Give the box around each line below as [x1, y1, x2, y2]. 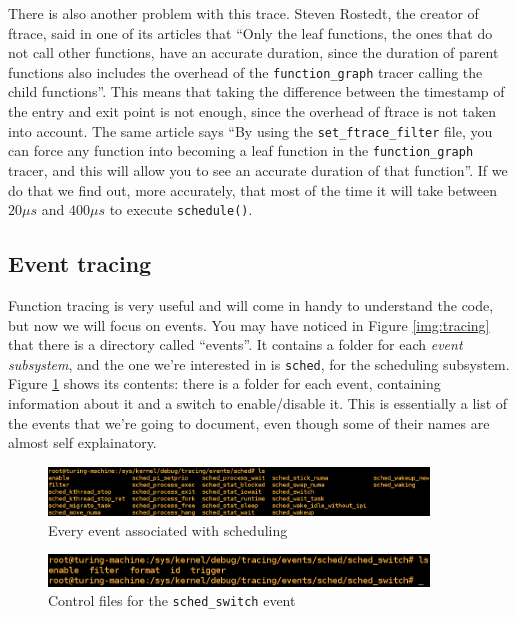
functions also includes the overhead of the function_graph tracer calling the [8, 61, 483, 82]
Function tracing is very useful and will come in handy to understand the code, [8, 294, 494, 315]
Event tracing [8, 248, 152, 279]
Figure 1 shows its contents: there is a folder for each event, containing [8, 373, 441, 394]
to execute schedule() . [109, 199, 253, 220]
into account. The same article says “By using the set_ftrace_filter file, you [8, 120, 493, 141]
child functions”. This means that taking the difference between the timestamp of [8, 81, 505, 102]
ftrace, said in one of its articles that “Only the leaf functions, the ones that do [8, 22, 493, 43]
